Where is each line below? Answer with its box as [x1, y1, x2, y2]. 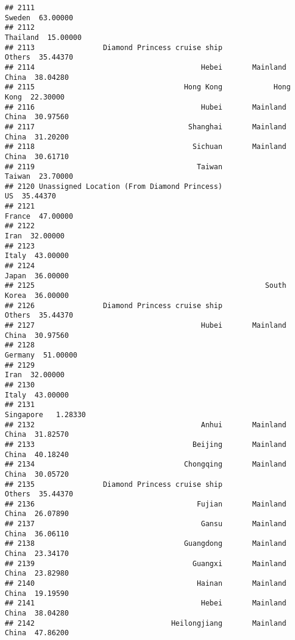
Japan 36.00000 [5, 271, 69, 280]
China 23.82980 [5, 569, 69, 578]
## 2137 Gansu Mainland [5, 520, 287, 529]
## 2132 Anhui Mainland [5, 420, 287, 429]
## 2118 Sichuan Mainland [5, 142, 287, 151]
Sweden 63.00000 [5, 13, 73, 22]
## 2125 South [5, 281, 287, 290]
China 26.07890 [5, 509, 69, 518]
